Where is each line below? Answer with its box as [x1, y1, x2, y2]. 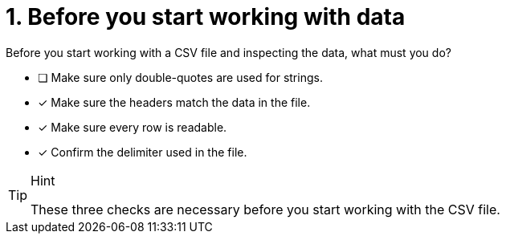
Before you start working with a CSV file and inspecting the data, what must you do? [6, 45, 451, 59]
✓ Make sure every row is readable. [38, 120, 227, 134]
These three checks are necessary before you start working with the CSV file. [31, 201, 500, 218]
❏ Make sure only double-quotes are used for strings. [38, 70, 323, 84]
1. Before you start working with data [6, 3, 406, 31]
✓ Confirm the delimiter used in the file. [38, 144, 247, 159]
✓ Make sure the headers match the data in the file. [38, 95, 311, 109]
